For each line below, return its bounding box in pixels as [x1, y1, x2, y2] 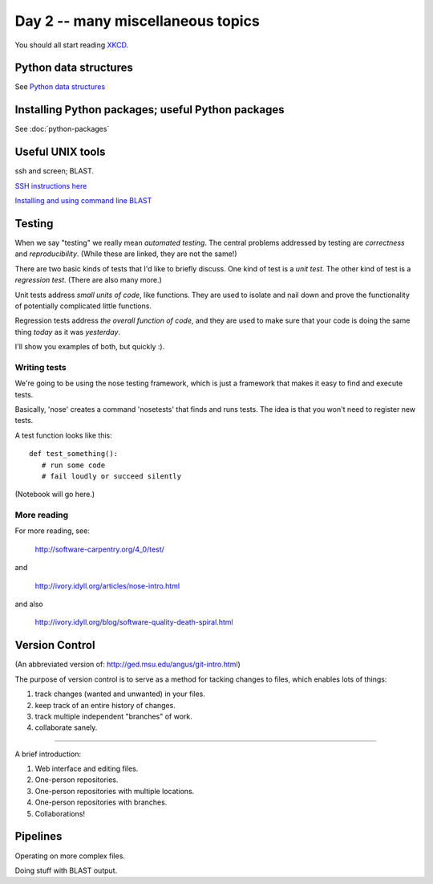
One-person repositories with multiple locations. [34, 786, 195, 796]
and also [14, 599, 43, 609]
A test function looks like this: [14, 430, 112, 440]
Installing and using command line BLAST [14, 196, 152, 206]
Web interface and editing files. [34, 764, 139, 774]
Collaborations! [34, 809, 86, 818]
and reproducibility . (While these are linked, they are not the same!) [14, 249, 237, 259]
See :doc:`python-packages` [14, 124, 110, 134]
